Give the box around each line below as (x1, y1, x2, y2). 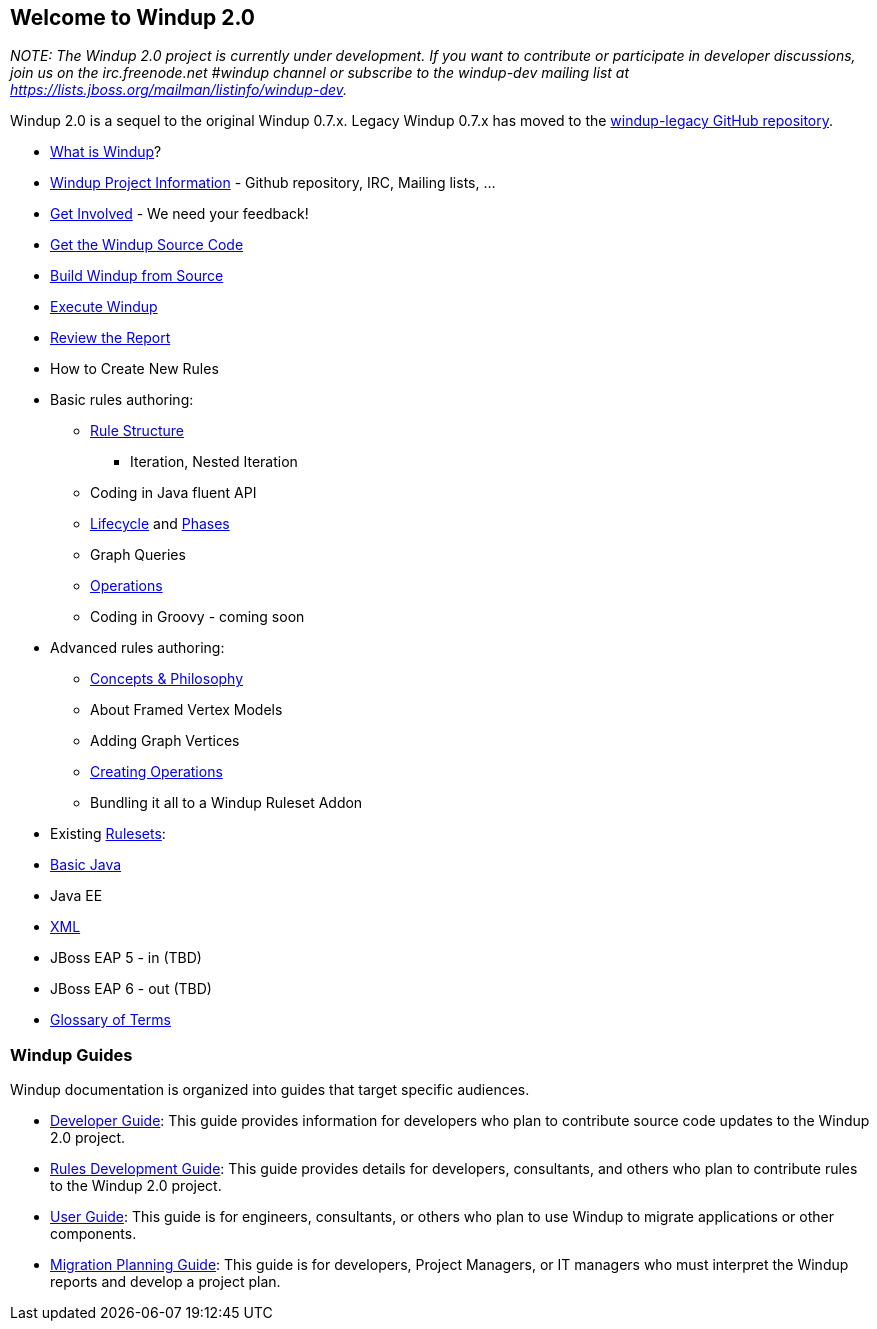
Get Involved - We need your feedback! (50, 205, 309, 223)
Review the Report (50, 329, 171, 347)
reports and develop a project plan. (50, 1273, 281, 1291)
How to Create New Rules (50, 360, 219, 378)
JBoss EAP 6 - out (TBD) (50, 980, 212, 998)
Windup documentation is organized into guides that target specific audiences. (10, 1081, 530, 1099)
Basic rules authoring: (50, 391, 194, 409)
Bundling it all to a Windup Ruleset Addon (90, 794, 363, 812)
